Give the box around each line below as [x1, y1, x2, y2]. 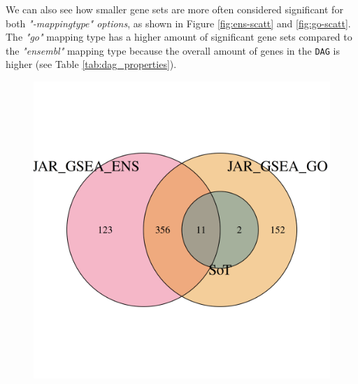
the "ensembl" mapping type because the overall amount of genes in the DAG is [6, 43, 340, 57]
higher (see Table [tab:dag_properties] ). [6, 57, 177, 71]
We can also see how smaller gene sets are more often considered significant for [6, 2, 343, 16]
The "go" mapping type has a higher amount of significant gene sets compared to [6, 29, 352, 44]
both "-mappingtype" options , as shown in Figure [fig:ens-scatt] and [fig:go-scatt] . [6, 15, 351, 30]
